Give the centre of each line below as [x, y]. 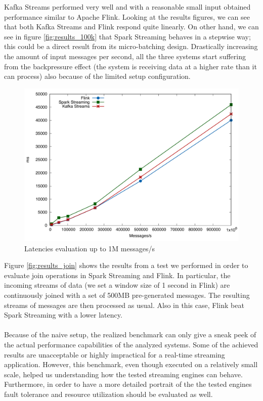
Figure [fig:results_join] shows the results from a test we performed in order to [126, 265]
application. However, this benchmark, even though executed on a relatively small [131, 364]
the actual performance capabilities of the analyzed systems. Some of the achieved [131, 344]
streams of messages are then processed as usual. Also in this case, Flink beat [124, 305]
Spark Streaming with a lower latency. [63, 315]
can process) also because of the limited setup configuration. [97, 76]
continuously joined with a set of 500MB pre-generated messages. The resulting [127, 295]
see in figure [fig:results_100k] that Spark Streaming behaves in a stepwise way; [127, 36]
